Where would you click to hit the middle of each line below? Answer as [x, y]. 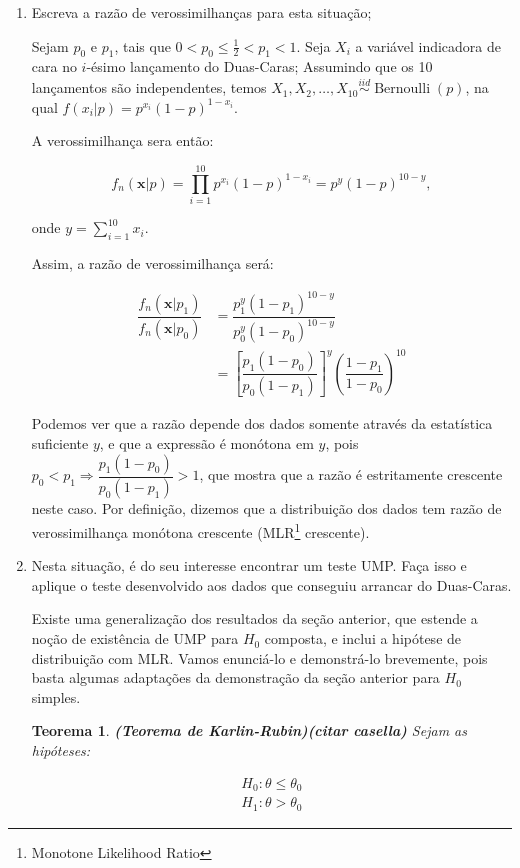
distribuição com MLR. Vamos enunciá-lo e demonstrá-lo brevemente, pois [259, 657]
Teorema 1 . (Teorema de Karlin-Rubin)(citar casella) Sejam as [249, 730]
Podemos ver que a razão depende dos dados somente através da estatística [262, 423]
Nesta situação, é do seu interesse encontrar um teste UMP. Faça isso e [249, 565]
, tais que [142, 45]
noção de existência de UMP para [135, 638]
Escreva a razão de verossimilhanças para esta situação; [201, 12]
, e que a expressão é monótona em [206, 442]
